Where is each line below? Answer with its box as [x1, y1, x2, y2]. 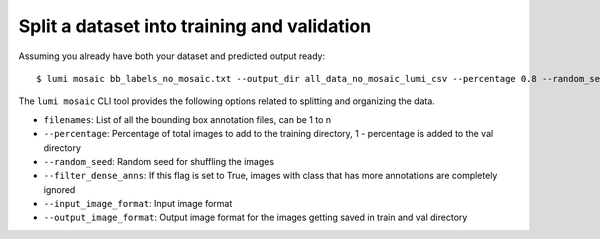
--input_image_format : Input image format [43, 198, 233, 210]
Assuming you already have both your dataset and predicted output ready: [18, 50, 325, 62]
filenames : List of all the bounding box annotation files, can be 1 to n [43, 113, 332, 125]
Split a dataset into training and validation [18, 15, 372, 37]
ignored [43, 183, 76, 195]
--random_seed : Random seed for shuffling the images [43, 155, 275, 167]
